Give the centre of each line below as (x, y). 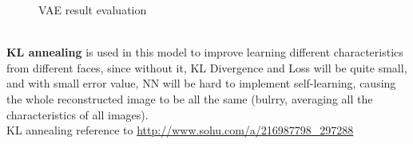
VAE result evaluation (93, 10)
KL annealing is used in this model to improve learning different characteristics (205, 52)
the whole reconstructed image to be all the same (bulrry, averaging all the (190, 98)
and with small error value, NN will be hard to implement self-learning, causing (201, 83)
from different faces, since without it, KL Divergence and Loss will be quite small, (207, 67)
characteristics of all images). (77, 114)
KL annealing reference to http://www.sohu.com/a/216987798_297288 (180, 130)
